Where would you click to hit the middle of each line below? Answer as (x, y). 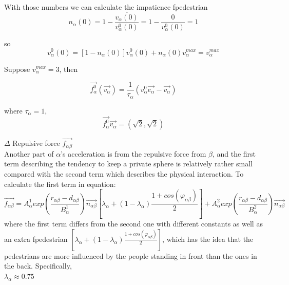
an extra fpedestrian (36, 239)
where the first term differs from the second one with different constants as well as (133, 224)
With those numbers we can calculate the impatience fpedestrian (106, 7)
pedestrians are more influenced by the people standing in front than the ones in (131, 255)
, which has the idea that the (208, 239)
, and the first (234, 153)
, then (69, 69)
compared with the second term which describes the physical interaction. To (124, 174)
